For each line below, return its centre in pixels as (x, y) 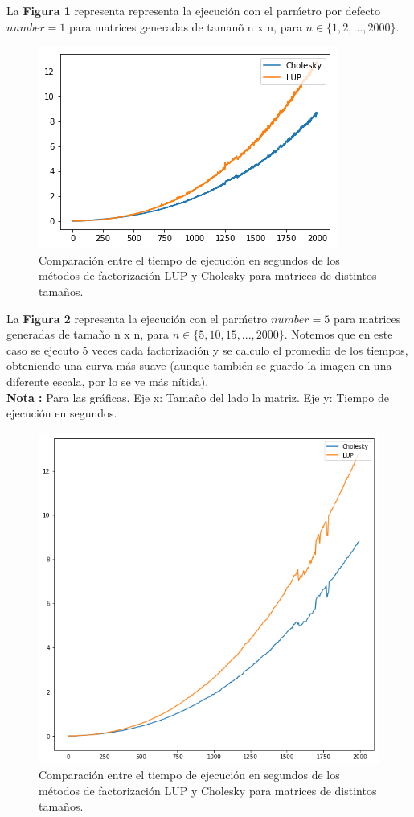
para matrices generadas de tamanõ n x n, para (185, 26)
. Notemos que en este (338, 334)
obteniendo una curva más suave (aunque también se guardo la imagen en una (199, 365)
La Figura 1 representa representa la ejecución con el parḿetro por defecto (193, 10)
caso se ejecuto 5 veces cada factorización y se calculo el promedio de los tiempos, (207, 349)
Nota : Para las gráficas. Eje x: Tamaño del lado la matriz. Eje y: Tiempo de (198, 397)
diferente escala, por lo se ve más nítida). (108, 381)
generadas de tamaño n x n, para (88, 334)
